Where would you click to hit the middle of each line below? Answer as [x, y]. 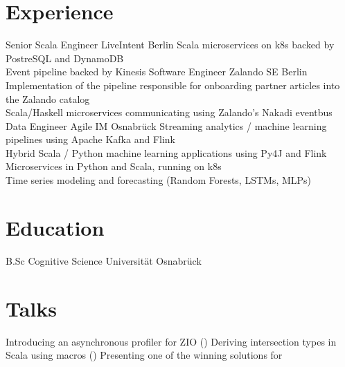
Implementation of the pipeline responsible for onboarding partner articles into [173, 85]
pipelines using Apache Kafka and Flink [90, 139]
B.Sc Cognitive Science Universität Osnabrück [104, 260]
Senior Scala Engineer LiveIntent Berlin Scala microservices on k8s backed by [170, 45]
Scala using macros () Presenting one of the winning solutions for [144, 355]
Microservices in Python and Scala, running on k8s [114, 166]
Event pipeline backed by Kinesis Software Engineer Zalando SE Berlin [157, 72]
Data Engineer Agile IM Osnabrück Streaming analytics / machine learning [166, 125]
